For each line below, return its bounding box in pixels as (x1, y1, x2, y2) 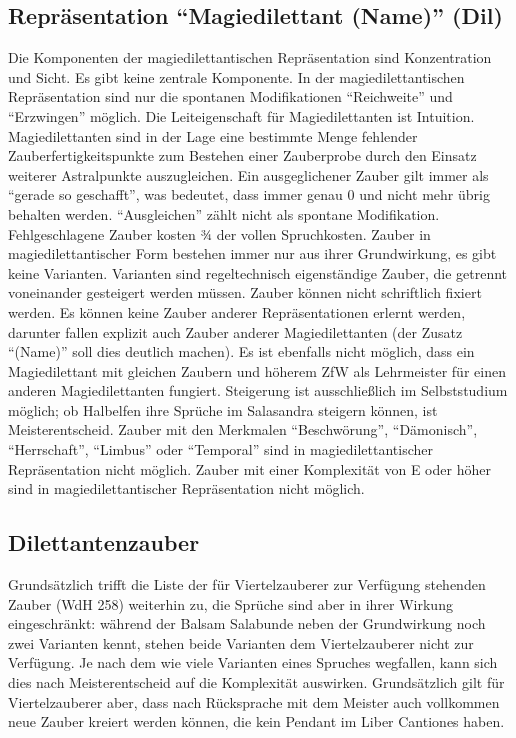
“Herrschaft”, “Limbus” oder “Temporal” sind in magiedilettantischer (8, 439, 433, 460)
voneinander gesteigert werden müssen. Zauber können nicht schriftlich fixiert (8, 282, 482, 303)
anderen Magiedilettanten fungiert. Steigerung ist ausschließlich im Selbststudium (8, 380, 508, 401)
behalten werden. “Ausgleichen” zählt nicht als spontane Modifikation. (8, 203, 440, 224)
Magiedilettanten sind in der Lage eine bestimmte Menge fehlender (8, 125, 418, 146)
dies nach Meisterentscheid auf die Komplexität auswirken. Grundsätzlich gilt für (8, 672, 505, 693)
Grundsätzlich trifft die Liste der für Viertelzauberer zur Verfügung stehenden (8, 574, 486, 595)
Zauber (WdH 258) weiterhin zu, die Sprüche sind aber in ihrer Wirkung (8, 593, 453, 614)
